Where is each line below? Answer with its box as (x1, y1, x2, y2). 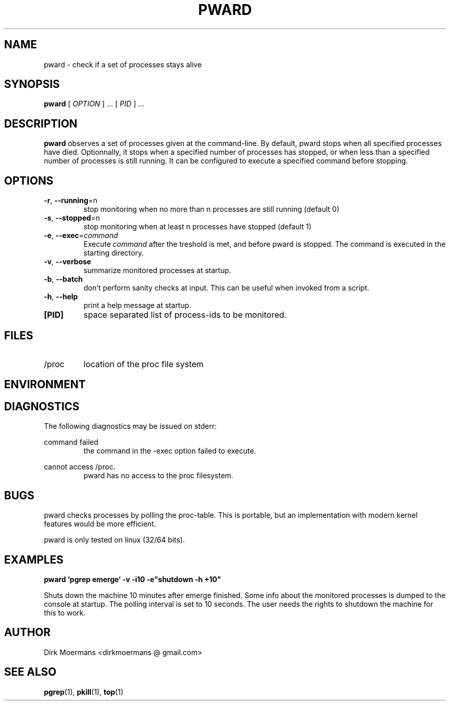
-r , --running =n (44, 196, 98, 205)
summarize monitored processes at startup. (83, 266, 231, 275)
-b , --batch (44, 275, 83, 284)
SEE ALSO (4, 665, 57, 679)
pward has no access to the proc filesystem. (83, 471, 234, 480)
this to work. (44, 608, 86, 617)
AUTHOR (4, 626, 51, 639)
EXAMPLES (4, 553, 64, 566)
